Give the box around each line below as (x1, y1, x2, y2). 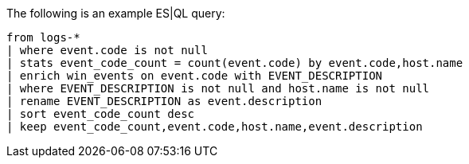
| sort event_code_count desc (6, 107, 195, 120)
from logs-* (6, 31, 80, 44)
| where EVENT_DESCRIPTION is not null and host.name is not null (6, 82, 430, 95)
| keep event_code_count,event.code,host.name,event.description (6, 120, 423, 133)
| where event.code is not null (6, 44, 208, 57)
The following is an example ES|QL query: (6, 6, 225, 20)
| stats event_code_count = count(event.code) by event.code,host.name (6, 57, 463, 69)
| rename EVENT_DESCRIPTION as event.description (6, 95, 322, 107)
